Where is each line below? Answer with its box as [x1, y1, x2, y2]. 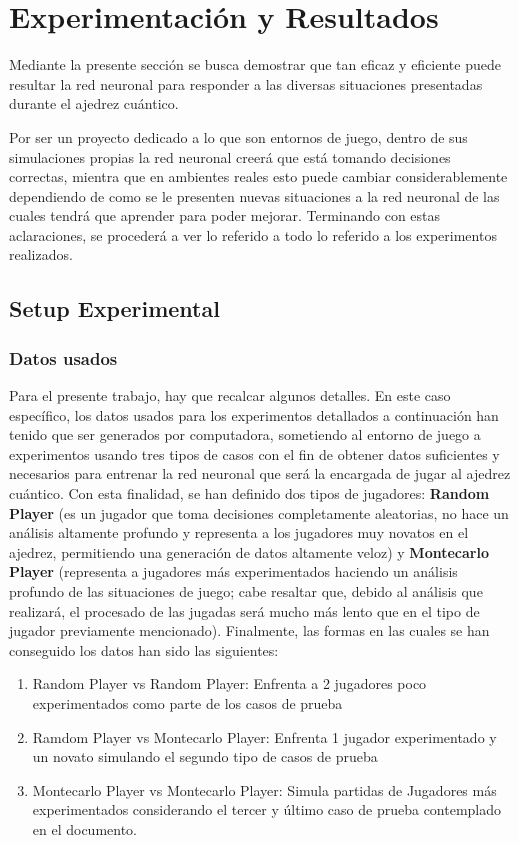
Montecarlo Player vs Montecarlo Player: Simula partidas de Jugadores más [32, 779, 497, 800]
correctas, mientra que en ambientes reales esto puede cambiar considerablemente [9, 166, 508, 187]
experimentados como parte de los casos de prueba [32, 692, 343, 713]
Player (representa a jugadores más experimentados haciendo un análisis [9, 561, 458, 582]
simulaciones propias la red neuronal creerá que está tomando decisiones [9, 146, 451, 167]
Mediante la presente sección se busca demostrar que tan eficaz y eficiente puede [9, 54, 501, 75]
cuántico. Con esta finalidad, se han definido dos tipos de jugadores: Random [9, 483, 490, 504]
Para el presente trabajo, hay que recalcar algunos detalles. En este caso [9, 385, 451, 406]
